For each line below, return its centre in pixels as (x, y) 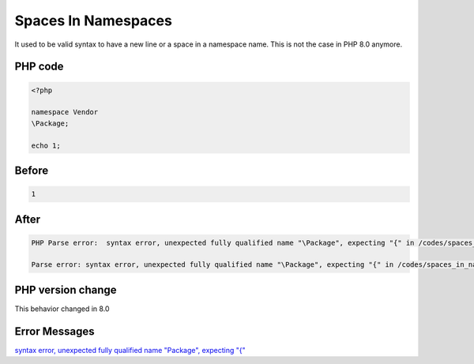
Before (32, 170)
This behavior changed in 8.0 (62, 309)
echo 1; (46, 145)
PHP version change (66, 289)
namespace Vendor (65, 112)
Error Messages (55, 331)
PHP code (39, 67)
